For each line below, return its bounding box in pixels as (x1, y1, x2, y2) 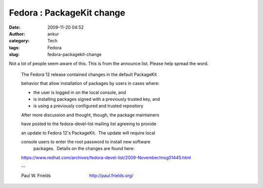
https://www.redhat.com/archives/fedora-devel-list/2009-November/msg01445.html (21, 154, 191, 160)
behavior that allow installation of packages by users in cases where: (21, 80, 160, 86)
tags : (9, 44, 20, 51)
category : (9, 38, 30, 44)
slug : (9, 52, 19, 57)
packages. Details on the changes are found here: (33, 146, 135, 151)
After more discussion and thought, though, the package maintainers (21, 112, 159, 118)
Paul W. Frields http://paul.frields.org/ (21, 172, 133, 178)
